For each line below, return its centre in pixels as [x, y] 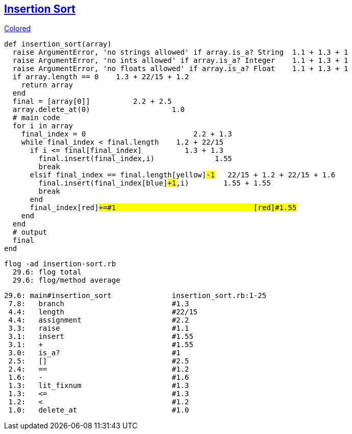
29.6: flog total [47, 272]
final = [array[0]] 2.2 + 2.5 [92, 101]
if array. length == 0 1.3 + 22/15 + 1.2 [101, 77]
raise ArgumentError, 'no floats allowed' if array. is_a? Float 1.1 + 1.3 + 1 [180, 69]
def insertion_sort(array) [58, 44]
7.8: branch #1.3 [99, 304]
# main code [36, 118]
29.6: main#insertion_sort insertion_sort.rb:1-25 [135, 296]
